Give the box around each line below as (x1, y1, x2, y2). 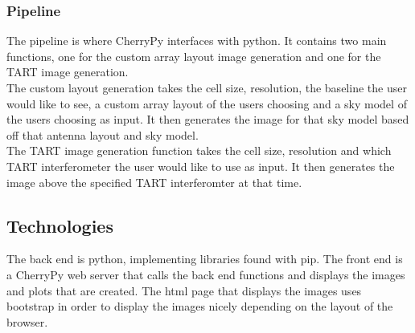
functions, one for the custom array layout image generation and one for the (6, 47, 381, 64)
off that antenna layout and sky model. (6, 126, 199, 143)
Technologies (6, 213, 113, 238)
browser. (6, 313, 48, 330)
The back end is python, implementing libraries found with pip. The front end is (6, 250, 403, 267)
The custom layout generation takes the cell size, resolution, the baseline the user (6, 79, 407, 95)
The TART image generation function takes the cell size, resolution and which (6, 142, 392, 159)
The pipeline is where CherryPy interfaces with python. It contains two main (6, 32, 387, 49)
